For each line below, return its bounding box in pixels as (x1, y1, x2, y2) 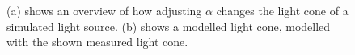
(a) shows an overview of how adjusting (6, 2, 202, 18)
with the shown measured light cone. (6, 33, 188, 50)
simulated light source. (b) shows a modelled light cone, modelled (6, 18, 331, 34)
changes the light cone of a (216, 2, 349, 18)
